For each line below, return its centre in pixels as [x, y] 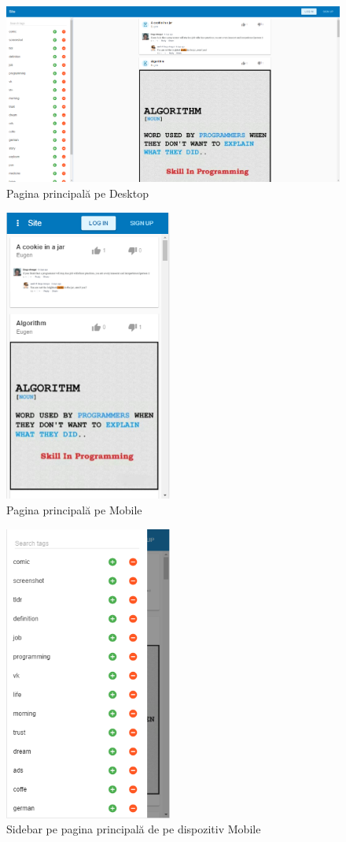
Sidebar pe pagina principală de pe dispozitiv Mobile [134, 829]
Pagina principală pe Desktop [77, 193]
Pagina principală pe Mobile [74, 510]
